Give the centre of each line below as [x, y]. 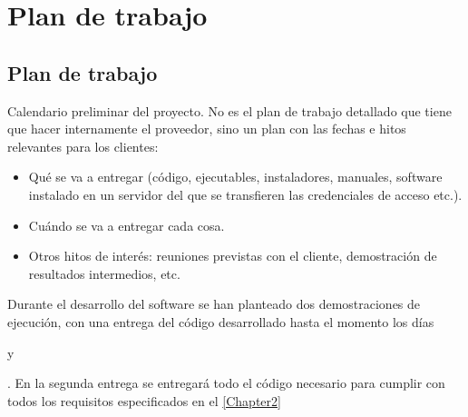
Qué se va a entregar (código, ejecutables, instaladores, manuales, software [235, 177]
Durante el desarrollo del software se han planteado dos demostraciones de [214, 304]
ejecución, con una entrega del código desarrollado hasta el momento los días [221, 321]
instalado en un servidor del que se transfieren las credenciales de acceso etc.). [245, 194]
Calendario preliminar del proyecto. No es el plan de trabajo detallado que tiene [229, 110]
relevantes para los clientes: [83, 146]
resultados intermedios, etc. [104, 273]
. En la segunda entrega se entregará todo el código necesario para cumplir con [226, 383]
